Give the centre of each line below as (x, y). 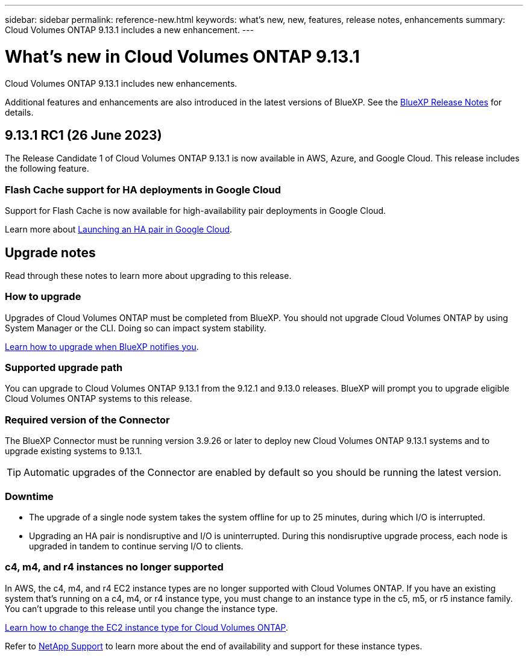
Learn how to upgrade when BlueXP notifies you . (102, 346)
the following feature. (47, 169)
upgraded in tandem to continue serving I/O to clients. (136, 546)
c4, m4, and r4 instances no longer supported (114, 567)
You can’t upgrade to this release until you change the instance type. (141, 608)
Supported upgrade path (64, 368)
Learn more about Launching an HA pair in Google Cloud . (119, 230)
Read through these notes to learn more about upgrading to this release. (148, 275)
